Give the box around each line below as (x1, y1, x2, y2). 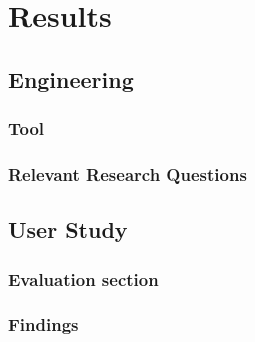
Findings (8, 312, 79, 337)
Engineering (8, 63, 134, 94)
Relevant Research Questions (8, 161, 247, 186)
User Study (8, 214, 128, 245)
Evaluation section (8, 266, 159, 291)
